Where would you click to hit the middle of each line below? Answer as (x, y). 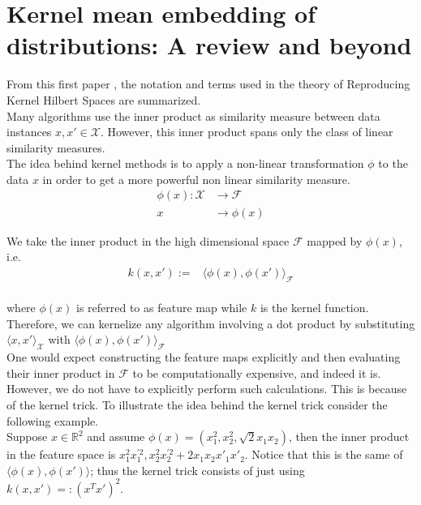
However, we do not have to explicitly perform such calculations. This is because (207, 389)
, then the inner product (349, 437)
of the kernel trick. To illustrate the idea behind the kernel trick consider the (197, 404)
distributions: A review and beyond (209, 45)
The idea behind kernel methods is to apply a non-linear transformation (185, 163)
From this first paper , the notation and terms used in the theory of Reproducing (208, 84)
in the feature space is (61, 454)
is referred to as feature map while (161, 308)
